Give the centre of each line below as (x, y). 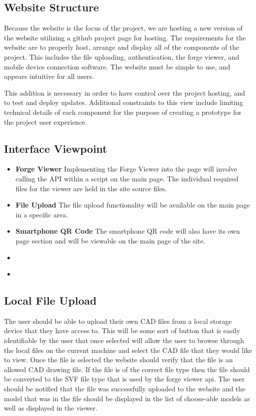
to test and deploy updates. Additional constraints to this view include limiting (124, 102)
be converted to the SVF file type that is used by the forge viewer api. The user (124, 379)
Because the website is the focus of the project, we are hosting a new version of (123, 28)
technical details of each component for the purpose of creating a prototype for (123, 112)
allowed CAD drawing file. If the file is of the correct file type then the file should (127, 369)
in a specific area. (42, 214)
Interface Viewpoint (56, 148)
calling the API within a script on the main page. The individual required (127, 178)
